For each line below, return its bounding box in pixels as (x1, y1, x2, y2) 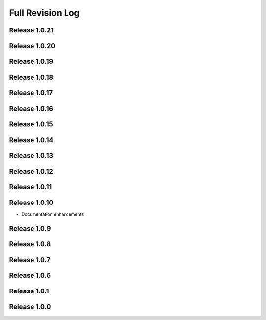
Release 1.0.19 (9, 58, 54, 66)
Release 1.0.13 (9, 151, 54, 160)
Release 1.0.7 (9, 256, 51, 264)
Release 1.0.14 (9, 136, 54, 145)
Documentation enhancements (21, 211, 84, 217)
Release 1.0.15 (9, 120, 54, 129)
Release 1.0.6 (9, 271, 51, 280)
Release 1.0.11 (9, 183, 52, 191)
